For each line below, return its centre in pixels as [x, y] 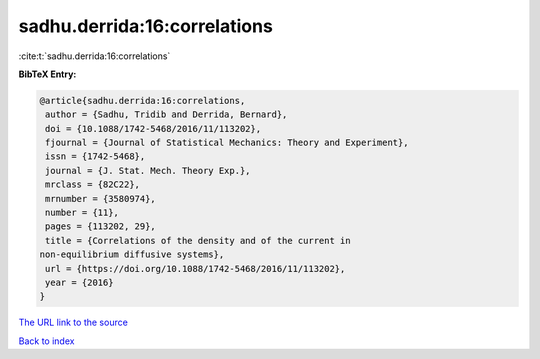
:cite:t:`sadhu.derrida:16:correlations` [94, 56]
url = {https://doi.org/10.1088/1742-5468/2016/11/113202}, [195, 268]
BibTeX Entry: [47, 74]
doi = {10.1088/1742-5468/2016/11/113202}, [153, 128]
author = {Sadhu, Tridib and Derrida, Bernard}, [166, 114]
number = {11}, [82, 213]
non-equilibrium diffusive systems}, [132, 254]
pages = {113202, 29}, [101, 226]
